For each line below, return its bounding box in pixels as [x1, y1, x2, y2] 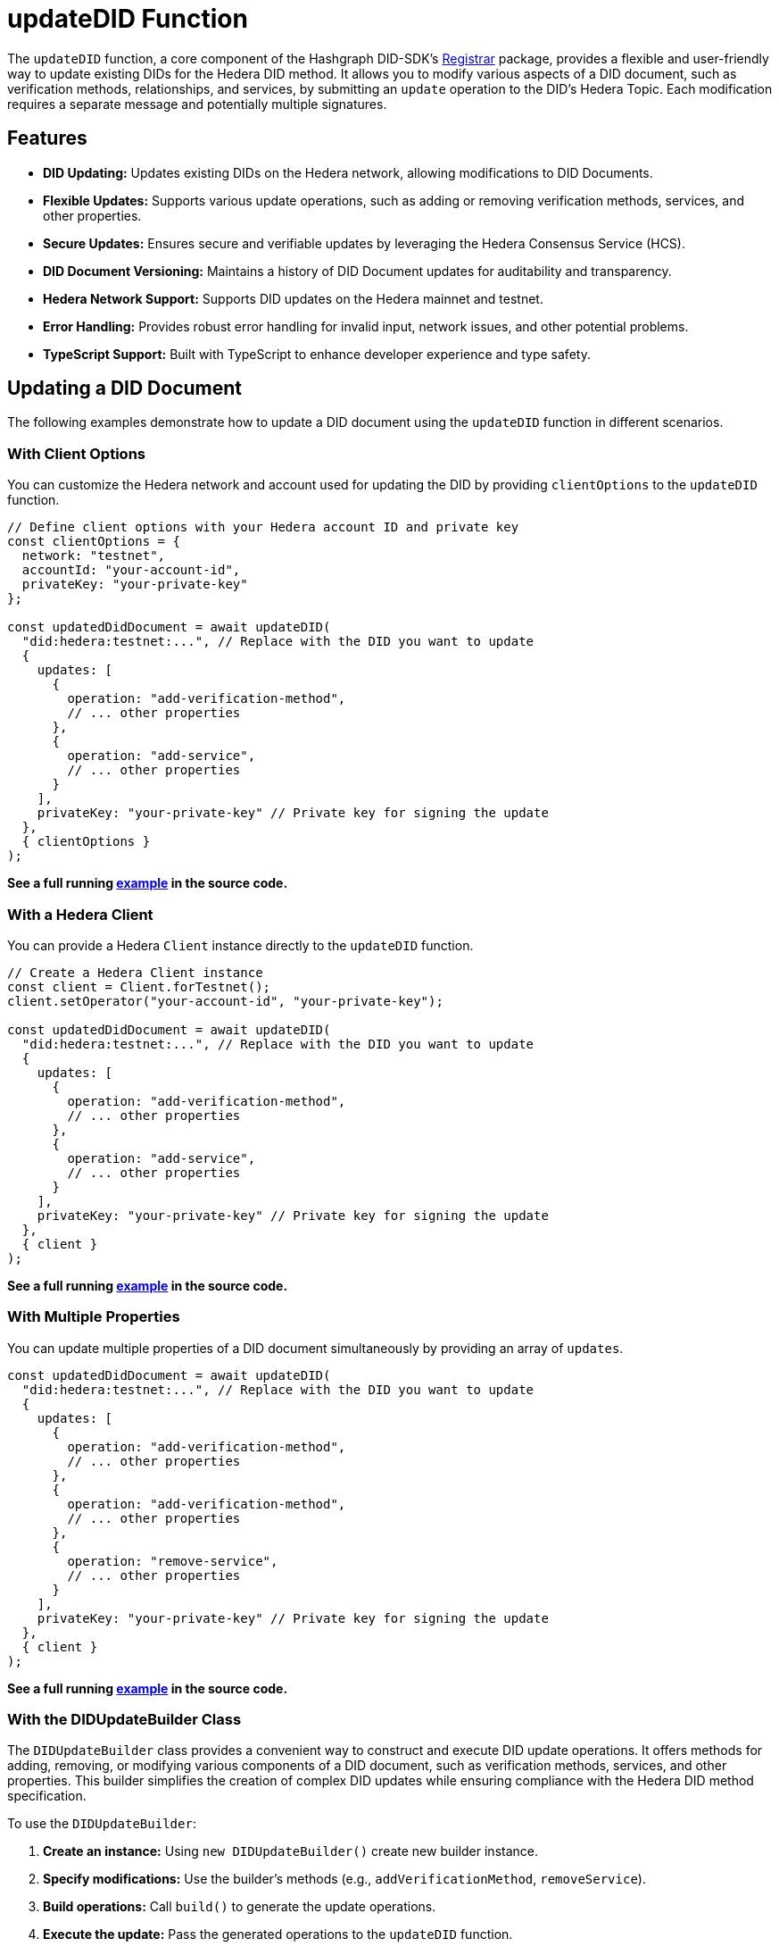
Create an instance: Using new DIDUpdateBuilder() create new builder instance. [43, 1843, 539, 1859]
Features [7, 127, 87, 150]
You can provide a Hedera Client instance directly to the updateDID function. [7, 937, 474, 953]
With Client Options [7, 444, 145, 463]
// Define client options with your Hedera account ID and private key [7, 520, 519, 535]
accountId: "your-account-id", [21, 563, 241, 578]
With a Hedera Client [7, 905, 153, 923]
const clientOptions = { [7, 534, 180, 549]
